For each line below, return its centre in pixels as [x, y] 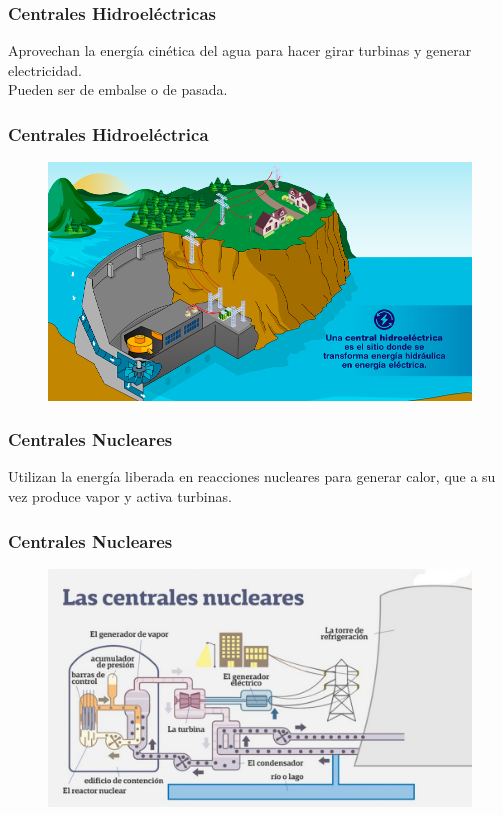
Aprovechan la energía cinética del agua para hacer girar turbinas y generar [240, 50]
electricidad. [45, 69]
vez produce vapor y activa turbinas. [120, 496]
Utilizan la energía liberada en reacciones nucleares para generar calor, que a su [252, 476]
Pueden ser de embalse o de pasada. [118, 89]
